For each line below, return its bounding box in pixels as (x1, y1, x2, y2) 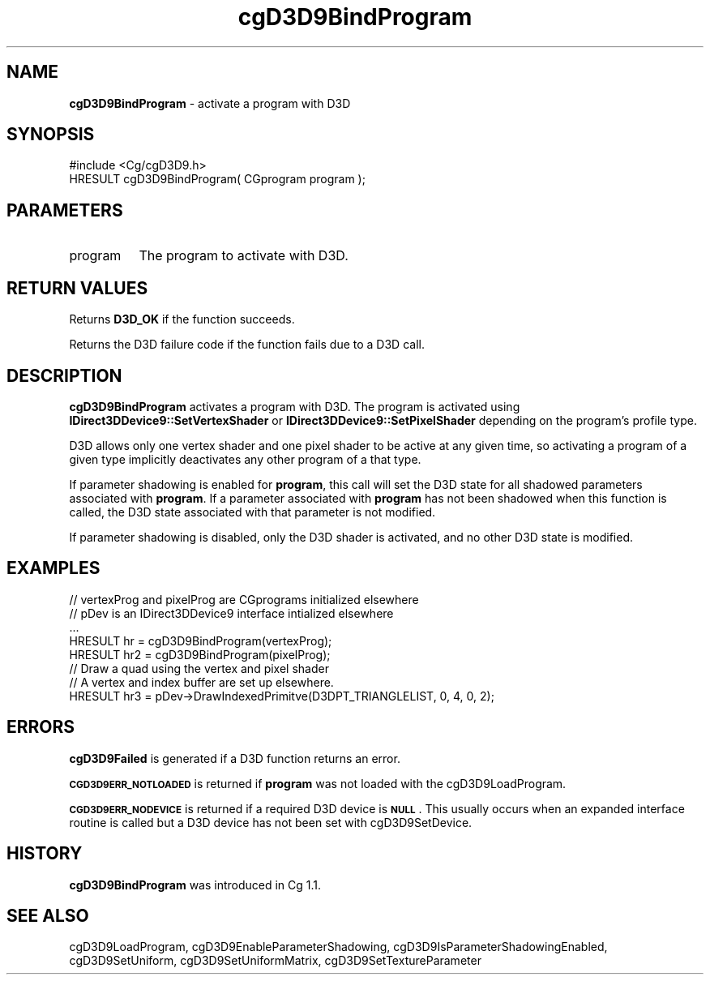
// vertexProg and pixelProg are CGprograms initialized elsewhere (69, 592, 419, 606)
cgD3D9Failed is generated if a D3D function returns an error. (69, 751, 400, 765)
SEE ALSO (6, 905, 89, 926)
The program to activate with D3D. (139, 247, 349, 264)
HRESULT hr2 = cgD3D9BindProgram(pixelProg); (69, 647, 331, 662)
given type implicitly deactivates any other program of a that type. (69, 452, 421, 466)
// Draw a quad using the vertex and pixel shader (69, 661, 329, 675)
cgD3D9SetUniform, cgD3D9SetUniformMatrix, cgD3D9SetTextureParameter (69, 953, 481, 968)
